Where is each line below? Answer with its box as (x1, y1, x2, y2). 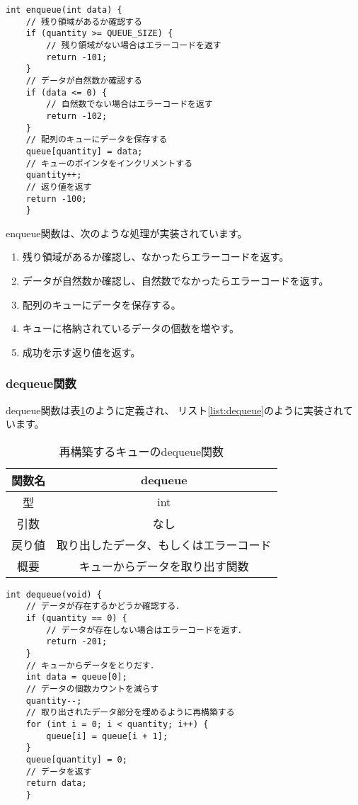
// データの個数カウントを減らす (25, 684, 159, 695)
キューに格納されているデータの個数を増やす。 (22, 321, 239, 336)
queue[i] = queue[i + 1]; (46, 731, 168, 741)
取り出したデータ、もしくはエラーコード (57, 536, 272, 553)
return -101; (46, 52, 108, 62)
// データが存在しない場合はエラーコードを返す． (46, 624, 246, 635)
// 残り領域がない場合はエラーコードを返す (46, 40, 221, 50)
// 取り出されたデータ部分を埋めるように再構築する (25, 707, 235, 718)
